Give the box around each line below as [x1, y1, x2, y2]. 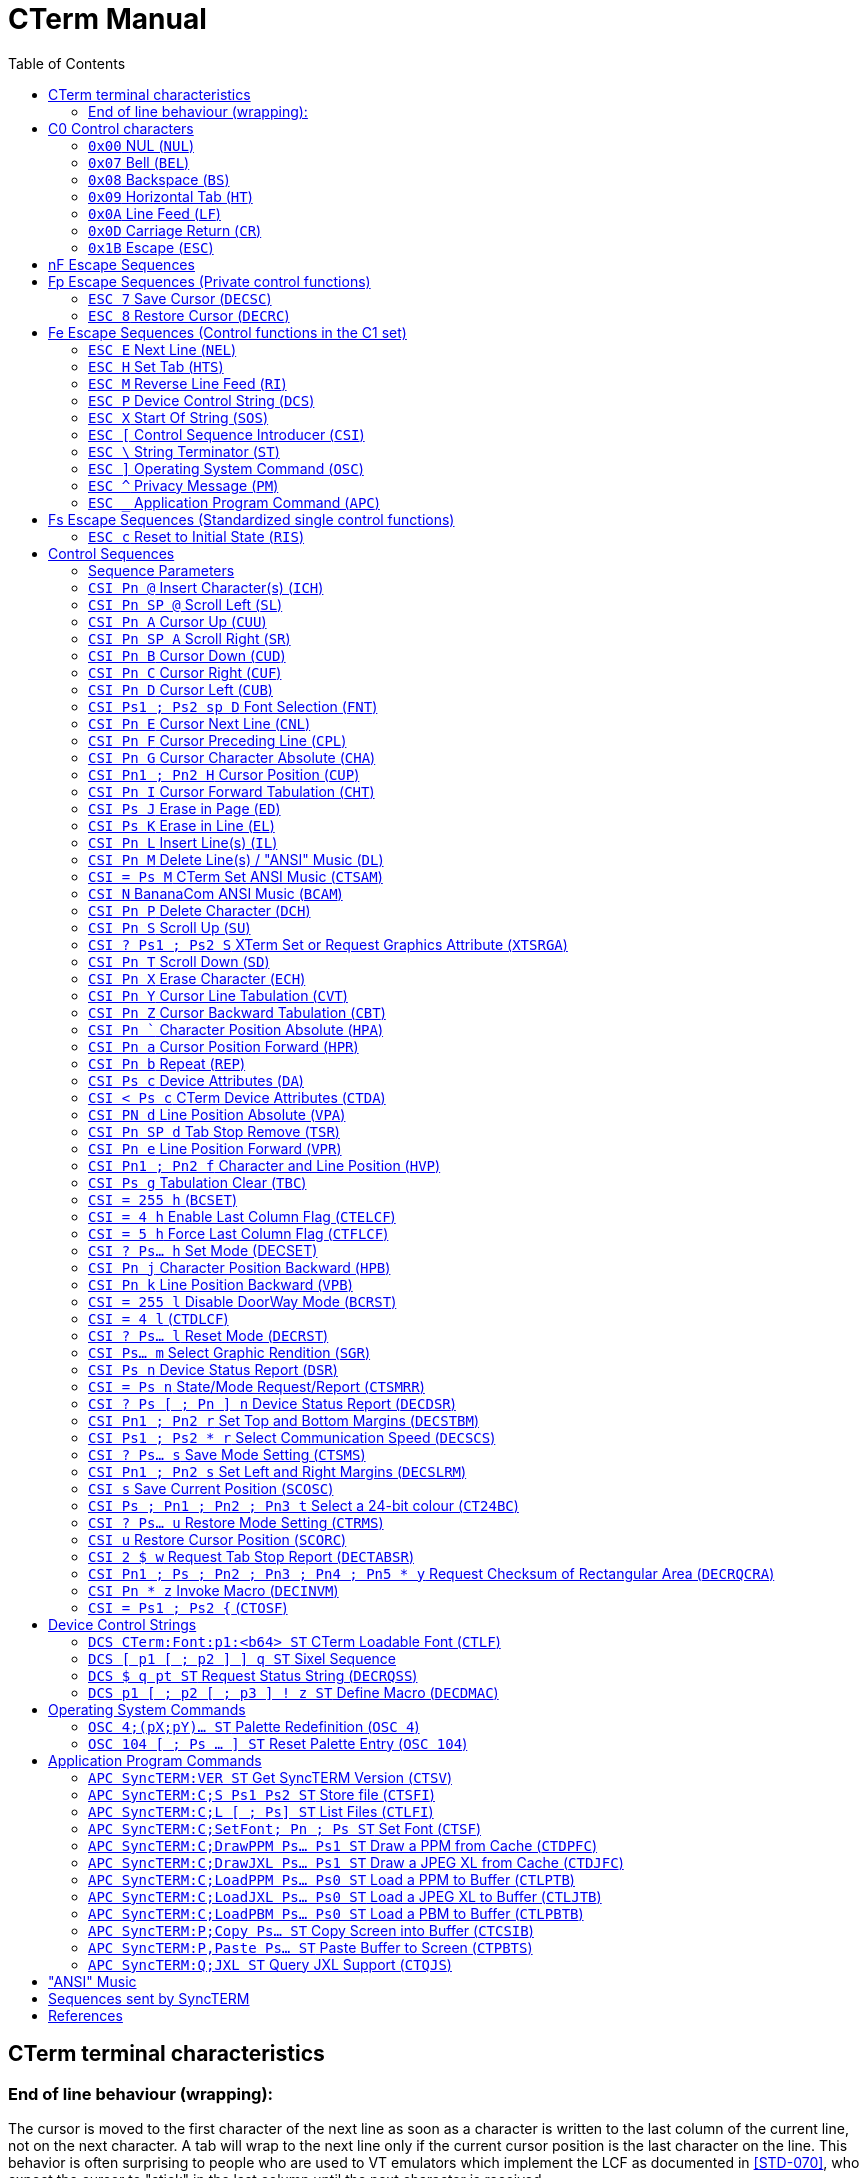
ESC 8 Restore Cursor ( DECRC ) [88, 306, 290, 324]
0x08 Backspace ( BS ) [88, 170, 230, 188]
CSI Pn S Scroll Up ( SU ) [88, 918, 251, 936]
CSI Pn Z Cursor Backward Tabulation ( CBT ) [88, 1003, 386, 1021]
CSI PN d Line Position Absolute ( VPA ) [88, 1105, 346, 1123]
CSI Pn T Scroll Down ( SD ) [88, 952, 270, 970]
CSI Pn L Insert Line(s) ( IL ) [88, 833, 278, 851]
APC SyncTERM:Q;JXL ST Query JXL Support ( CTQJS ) [88, 1955, 452, 1973]
